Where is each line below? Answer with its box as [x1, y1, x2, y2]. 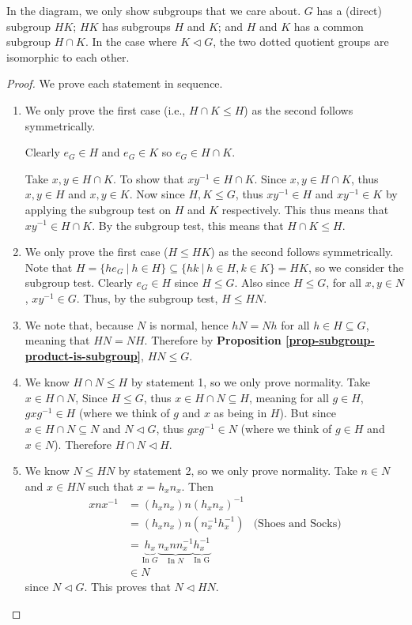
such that [88, 477, 134, 494]
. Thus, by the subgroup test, [76, 289, 218, 306]
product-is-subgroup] [25, 347, 142, 363]
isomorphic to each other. [6, 48, 130, 65]
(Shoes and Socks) [253, 518, 342, 529]
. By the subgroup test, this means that [92, 216, 284, 233]
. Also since [234, 274, 290, 291]
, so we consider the [308, 258, 404, 275]
